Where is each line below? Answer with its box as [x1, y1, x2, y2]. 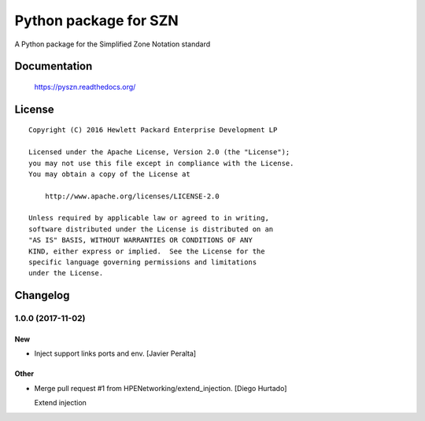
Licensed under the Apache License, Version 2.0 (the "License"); [28, 148, 290, 157]
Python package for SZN [14, 12, 179, 29]
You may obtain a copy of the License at [28, 169, 190, 179]
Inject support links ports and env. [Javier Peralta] [34, 349, 197, 358]
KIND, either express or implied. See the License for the [28, 246, 265, 256]
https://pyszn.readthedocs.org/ [34, 82, 136, 91]
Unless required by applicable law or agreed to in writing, [28, 213, 269, 223]
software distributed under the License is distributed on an [28, 224, 274, 234]
